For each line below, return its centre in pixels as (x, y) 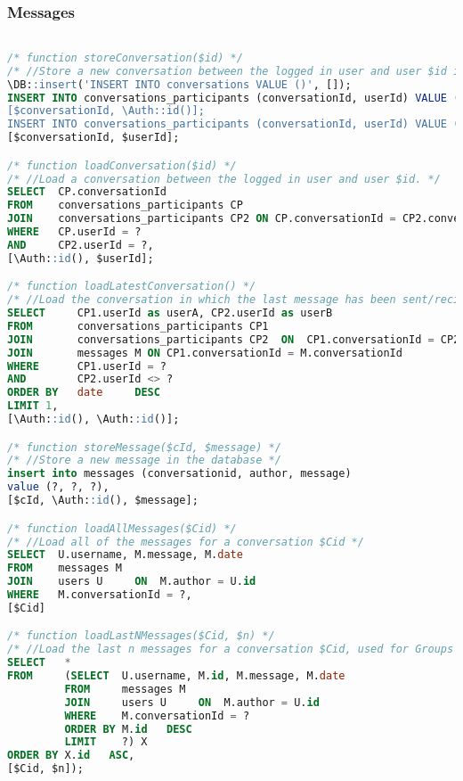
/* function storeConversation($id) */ (125, 58)
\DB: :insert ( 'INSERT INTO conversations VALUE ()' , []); (179, 84)
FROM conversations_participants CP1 (138, 326)
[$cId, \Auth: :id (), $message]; (103, 501)
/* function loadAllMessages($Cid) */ (122, 528)
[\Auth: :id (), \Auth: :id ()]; (93, 419)
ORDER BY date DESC (84, 393)
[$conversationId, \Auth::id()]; (106, 111)
